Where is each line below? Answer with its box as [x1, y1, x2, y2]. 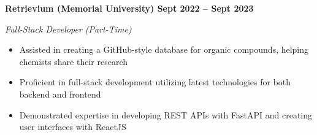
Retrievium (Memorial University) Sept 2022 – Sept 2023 [5, 2, 254, 14]
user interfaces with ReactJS [19, 120, 126, 133]
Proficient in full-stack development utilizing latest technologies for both [19, 75, 291, 88]
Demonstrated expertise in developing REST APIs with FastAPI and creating [19, 108, 313, 121]
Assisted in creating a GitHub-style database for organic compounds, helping [19, 43, 309, 56]
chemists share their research [19, 55, 128, 67]
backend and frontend [19, 87, 101, 100]
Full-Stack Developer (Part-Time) [5, 22, 132, 35]
